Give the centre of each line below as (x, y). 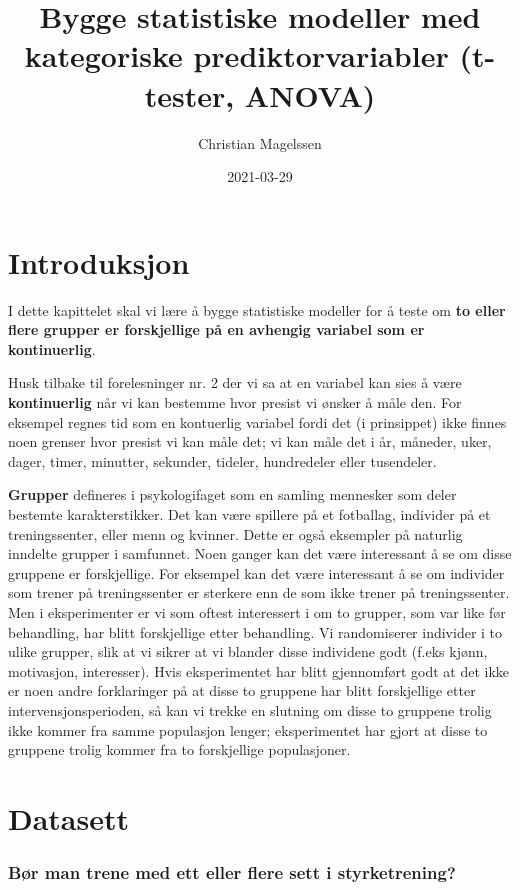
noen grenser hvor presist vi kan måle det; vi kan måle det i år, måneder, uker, (250, 441)
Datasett (69, 817)
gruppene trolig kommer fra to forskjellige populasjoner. (179, 749)
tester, (189, 94)
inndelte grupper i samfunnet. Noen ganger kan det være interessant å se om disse (260, 553)
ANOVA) (310, 94)
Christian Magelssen (260, 142)
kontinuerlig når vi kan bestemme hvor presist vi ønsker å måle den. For (235, 402)
